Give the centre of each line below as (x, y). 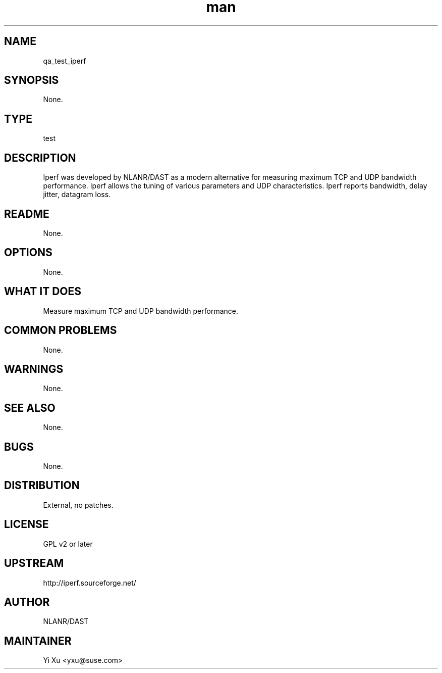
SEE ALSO (30, 408)
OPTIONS (28, 253)
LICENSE (26, 524)
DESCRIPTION (40, 158)
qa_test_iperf (65, 61)
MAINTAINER (38, 641)
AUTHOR (27, 602)
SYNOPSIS (32, 80)
